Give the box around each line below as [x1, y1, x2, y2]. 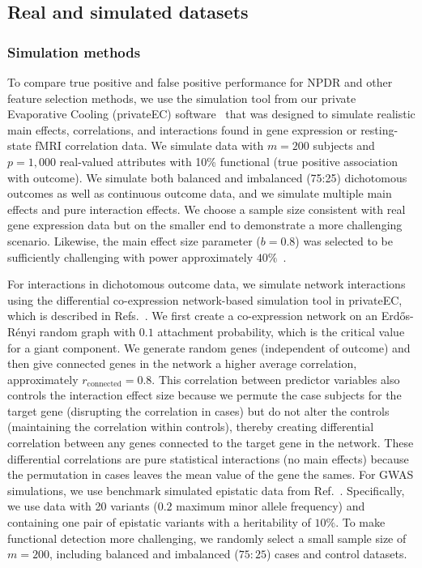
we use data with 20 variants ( [7, 498, 158, 515]
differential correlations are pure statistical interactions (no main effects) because [7, 450, 409, 467]
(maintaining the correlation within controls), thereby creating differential [7, 418, 374, 435]
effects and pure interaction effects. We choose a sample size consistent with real [7, 200, 406, 217]
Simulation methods [7, 41, 141, 62]
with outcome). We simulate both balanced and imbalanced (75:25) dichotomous [7, 169, 407, 186]
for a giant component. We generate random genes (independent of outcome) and [7, 339, 411, 356]
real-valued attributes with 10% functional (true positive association [59, 152, 398, 169]
